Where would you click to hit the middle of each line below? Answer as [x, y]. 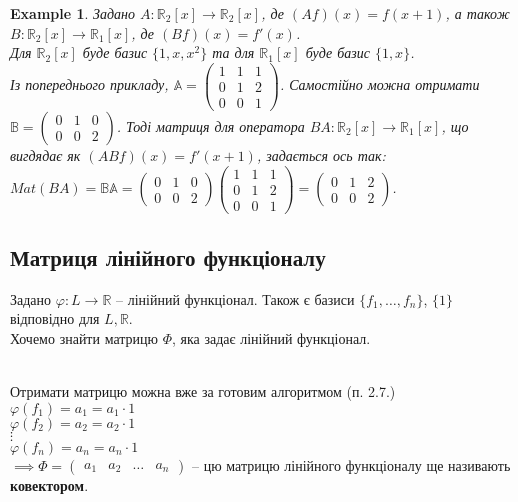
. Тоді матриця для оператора [210, 125]
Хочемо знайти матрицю [84, 338]
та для [233, 52]
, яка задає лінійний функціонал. [271, 338]
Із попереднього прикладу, [89, 84]
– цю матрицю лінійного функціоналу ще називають [351, 464]
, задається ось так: [321, 154]
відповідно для [55, 318]
